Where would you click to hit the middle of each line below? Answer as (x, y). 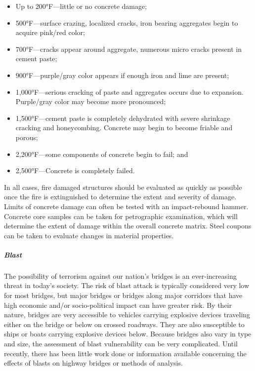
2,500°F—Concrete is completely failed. (75, 170)
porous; (27, 137)
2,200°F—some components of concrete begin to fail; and (102, 154)
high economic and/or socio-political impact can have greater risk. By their (118, 305)
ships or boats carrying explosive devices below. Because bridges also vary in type (128, 334)
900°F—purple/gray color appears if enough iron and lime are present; (122, 75)
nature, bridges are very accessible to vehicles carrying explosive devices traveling (127, 315)
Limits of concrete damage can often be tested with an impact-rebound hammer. (126, 206)
